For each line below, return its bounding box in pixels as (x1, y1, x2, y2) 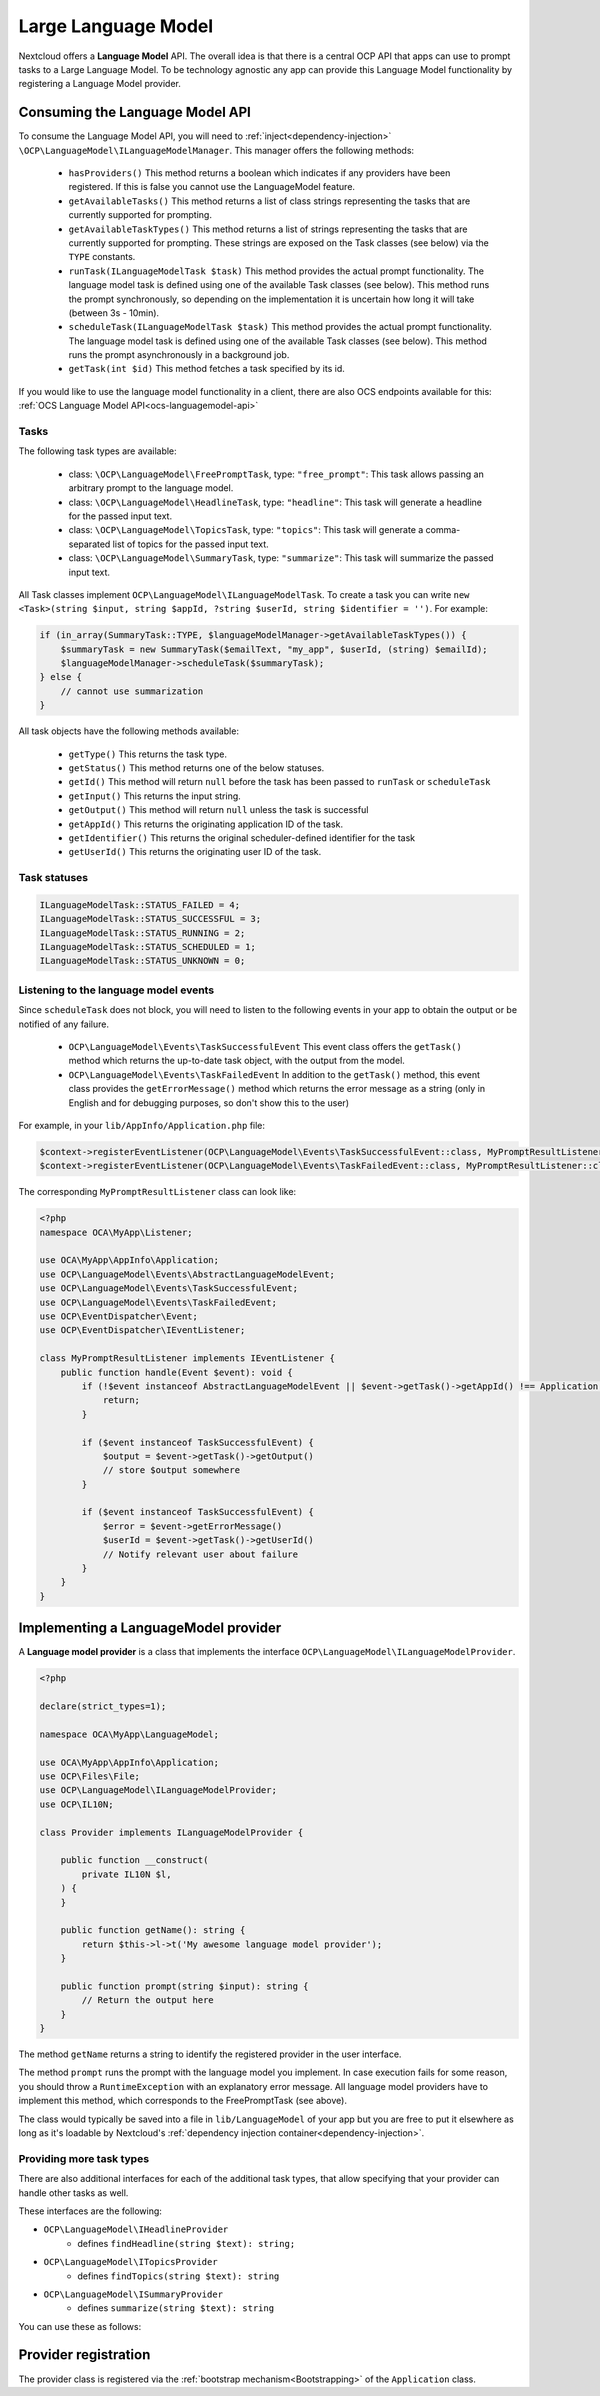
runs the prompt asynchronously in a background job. (68, 349, 290, 361)
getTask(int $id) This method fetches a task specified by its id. (68, 363, 345, 375)
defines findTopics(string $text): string (77, 2270, 280, 2282)
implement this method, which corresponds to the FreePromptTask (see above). (18, 2095, 347, 2107)
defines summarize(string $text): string (77, 2302, 275, 2314)
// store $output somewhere (102, 1465, 240, 1476)
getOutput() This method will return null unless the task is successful (68, 804, 369, 816)
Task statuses (18, 871, 89, 885)
